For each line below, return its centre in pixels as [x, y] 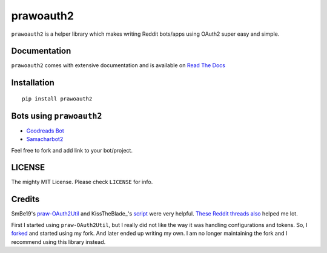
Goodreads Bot [45, 131]
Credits [25, 199]
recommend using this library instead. [58, 241]
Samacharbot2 [45, 139]
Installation [33, 83]
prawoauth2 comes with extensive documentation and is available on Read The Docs [118, 65]
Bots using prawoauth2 [57, 116]
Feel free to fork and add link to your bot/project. [72, 150]
